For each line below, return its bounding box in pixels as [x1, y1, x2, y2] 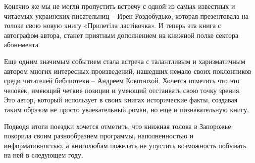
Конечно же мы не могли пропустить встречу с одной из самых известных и [4, 1, 235, 11]
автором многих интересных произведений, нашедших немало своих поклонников [4, 65, 252, 76]
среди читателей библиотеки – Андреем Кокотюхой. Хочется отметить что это [4, 75, 240, 86]
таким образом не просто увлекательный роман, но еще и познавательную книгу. [4, 104, 249, 114]
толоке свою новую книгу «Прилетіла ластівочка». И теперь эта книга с [4, 20, 221, 31]
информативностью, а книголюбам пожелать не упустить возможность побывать [4, 140, 247, 150]
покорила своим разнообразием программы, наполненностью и [4, 130, 194, 141]
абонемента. [4, 39, 41, 50]
